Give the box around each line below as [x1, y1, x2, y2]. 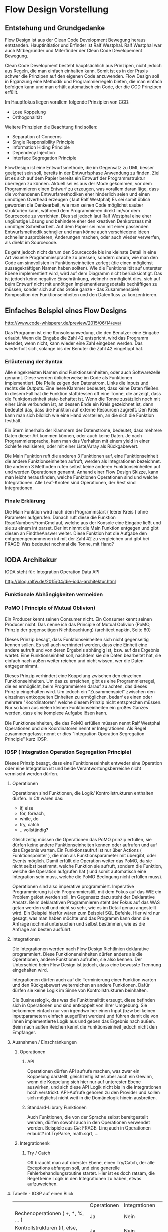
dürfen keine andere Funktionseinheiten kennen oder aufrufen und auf [12, 842, 157, 848]
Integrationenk [19, 1140, 50, 1146]
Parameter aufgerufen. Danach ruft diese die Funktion [5, 514, 116, 521]
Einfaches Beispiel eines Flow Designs [5, 306, 127, 315]
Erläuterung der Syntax [5, 358, 63, 365]
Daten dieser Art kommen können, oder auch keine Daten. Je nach [5, 433, 142, 439]
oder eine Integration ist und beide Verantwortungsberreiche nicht [5, 765, 141, 771]
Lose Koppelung [12, 109, 46, 115]
